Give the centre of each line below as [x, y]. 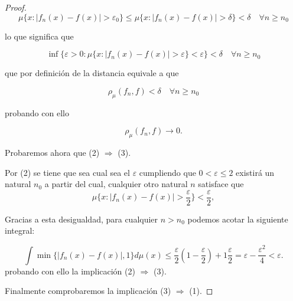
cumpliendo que [167, 172]
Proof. [16, 7]
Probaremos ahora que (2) [52, 152]
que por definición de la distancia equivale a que [92, 73]
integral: [20, 230]
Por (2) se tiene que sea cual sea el [67, 172]
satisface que [221, 184]
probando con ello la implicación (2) [70, 271]
